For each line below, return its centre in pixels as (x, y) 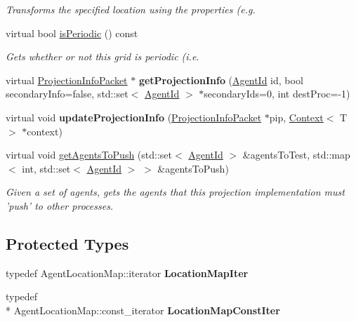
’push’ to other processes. (60, 205)
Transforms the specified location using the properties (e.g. (131, 9)
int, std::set (46, 168)
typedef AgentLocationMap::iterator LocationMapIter (127, 273)
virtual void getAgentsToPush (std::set (89, 155)
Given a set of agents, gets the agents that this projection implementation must (175, 192)
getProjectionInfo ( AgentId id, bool (221, 80)
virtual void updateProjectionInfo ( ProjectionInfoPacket (134, 117)
